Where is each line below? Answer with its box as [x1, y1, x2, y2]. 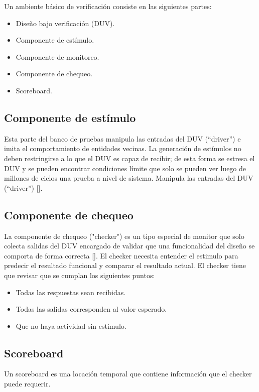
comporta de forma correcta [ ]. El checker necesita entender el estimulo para [4, 250, 238, 260]
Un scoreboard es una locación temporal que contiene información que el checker [4, 368, 252, 379]
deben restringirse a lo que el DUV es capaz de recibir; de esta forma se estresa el [4, 153, 255, 163]
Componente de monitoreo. [16, 51, 99, 62]
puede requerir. [4, 378, 51, 389]
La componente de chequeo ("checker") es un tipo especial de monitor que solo [4, 230, 244, 241]
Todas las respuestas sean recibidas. [16, 287, 126, 297]
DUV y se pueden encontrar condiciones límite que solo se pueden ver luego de [4, 163, 246, 173]
